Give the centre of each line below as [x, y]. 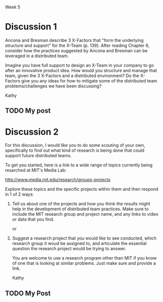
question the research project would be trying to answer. [69, 249]
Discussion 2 [32, 132]
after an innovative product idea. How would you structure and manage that [81, 70]
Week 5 [13, 7]
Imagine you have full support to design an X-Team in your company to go [80, 65]
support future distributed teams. [38, 156]
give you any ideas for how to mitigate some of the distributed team [89, 81]
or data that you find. [33, 220]
